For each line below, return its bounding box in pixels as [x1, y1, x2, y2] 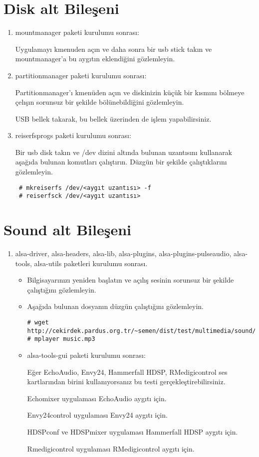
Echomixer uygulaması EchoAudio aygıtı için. [27, 393, 167, 403]
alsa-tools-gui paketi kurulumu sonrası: [27, 350, 146, 360]
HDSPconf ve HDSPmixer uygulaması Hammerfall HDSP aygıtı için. [27, 427, 238, 437]
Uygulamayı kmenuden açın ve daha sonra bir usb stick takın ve [15, 43, 212, 54]
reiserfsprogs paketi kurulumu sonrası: [15, 130, 131, 141]
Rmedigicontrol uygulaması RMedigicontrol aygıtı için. [27, 443, 195, 454]
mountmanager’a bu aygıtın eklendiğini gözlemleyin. [15, 53, 175, 64]
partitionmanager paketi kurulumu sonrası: [15, 70, 147, 80]
